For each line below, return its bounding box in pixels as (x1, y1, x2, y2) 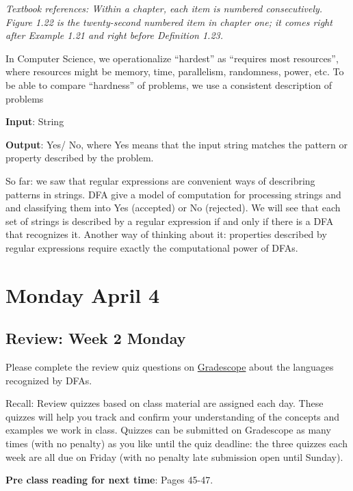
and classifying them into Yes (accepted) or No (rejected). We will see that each (5, 200, 341, 215)
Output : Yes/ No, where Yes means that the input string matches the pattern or (5, 137, 348, 151)
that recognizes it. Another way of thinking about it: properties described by (5, 227, 327, 241)
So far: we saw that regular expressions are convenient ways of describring (5, 173, 315, 187)
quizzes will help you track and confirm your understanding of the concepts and (5, 409, 340, 423)
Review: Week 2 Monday (5, 328, 186, 349)
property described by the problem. (5, 150, 154, 165)
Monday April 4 (5, 280, 160, 308)
